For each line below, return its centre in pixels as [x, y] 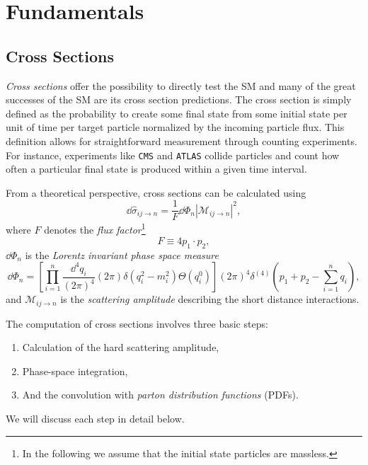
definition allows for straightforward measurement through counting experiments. [182, 140]
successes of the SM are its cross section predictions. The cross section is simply [179, 99]
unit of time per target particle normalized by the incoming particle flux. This [175, 127]
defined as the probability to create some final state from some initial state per [177, 113]
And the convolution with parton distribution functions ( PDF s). [160, 395]
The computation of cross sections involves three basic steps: [137, 323]
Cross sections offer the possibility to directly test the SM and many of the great [181, 85]
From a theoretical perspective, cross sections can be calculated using [156, 192]
